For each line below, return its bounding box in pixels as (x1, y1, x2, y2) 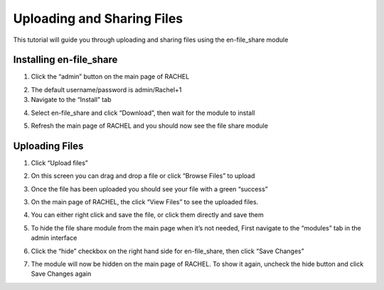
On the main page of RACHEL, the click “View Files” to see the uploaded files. (31, 198, 259, 206)
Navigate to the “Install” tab (31, 96, 112, 104)
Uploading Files (13, 140, 84, 152)
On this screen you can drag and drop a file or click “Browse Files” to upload (31, 172, 255, 180)
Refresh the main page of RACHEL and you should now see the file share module (31, 121, 268, 130)
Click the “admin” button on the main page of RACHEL (31, 72, 190, 81)
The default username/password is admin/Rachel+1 (31, 85, 182, 94)
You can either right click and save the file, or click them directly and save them (31, 211, 264, 219)
